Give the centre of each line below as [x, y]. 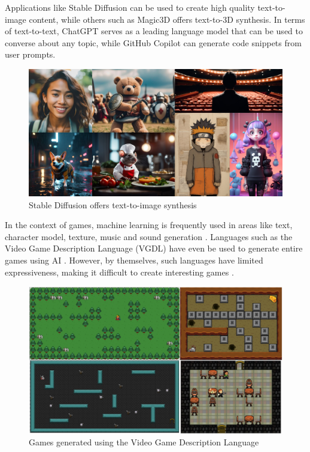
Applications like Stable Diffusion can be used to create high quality [130, 7]
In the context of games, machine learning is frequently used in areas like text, [149, 225]
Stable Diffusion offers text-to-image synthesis [113, 204]
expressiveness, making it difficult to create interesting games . [119, 272]
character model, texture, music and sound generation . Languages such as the [149, 236]
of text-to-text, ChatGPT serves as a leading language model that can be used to [154, 31]
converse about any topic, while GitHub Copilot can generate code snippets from [153, 42]
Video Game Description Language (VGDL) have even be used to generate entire [154, 248]
